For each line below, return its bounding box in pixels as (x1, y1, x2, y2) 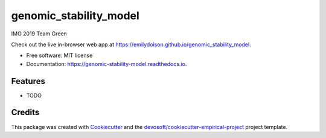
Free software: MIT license (26, 52, 93, 59)
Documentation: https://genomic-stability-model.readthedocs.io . (26, 60, 187, 67)
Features (11, 76, 45, 86)
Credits (11, 107, 40, 118)
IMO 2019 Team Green (11, 30, 68, 37)
